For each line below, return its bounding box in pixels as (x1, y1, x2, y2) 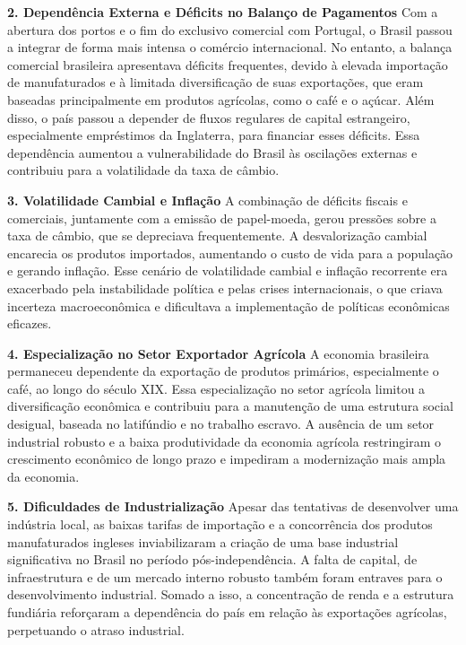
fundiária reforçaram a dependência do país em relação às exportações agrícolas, (7, 603, 447, 621)
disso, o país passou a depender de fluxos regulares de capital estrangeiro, (7, 108, 410, 126)
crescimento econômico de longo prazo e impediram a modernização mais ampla (7, 449, 446, 468)
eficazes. (7, 314, 52, 333)
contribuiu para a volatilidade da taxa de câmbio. (7, 161, 280, 179)
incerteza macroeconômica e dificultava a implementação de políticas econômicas (7, 296, 450, 315)
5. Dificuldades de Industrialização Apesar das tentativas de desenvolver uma (7, 497, 459, 516)
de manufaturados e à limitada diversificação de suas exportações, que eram (7, 73, 424, 92)
